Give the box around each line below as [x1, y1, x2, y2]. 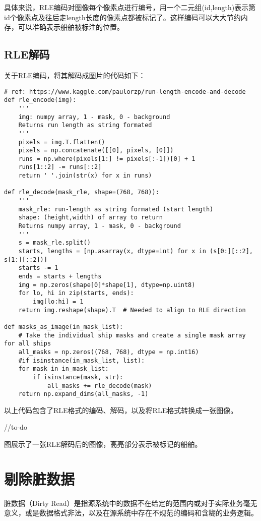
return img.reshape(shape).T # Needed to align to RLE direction [18, 306, 246, 314]
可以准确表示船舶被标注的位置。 [18, 22, 124, 32]
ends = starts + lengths [18, 273, 102, 280]
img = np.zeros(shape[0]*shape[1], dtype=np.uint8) [18, 281, 195, 288]
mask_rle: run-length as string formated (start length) [18, 205, 214, 213]
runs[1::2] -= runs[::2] [18, 163, 102, 171]
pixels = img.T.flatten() [18, 138, 105, 146]
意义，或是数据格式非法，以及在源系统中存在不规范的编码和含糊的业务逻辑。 [4, 507, 258, 518]
